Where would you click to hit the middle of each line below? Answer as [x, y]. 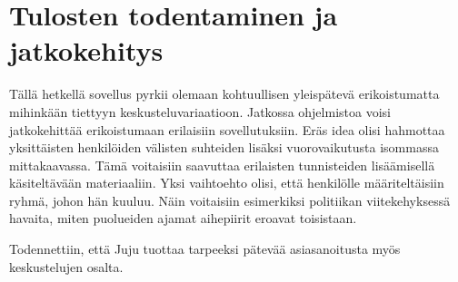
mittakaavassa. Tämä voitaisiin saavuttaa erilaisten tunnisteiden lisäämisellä [222, 165]
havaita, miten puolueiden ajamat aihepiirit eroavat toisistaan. [183, 218]
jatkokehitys [86, 50]
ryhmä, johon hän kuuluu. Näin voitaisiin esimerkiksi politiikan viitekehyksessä [230, 200]
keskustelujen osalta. [66, 266]
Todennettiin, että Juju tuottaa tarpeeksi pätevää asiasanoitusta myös [205, 249]
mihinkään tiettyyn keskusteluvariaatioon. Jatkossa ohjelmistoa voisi [200, 111]
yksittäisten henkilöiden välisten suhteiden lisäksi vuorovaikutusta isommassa [224, 147]
